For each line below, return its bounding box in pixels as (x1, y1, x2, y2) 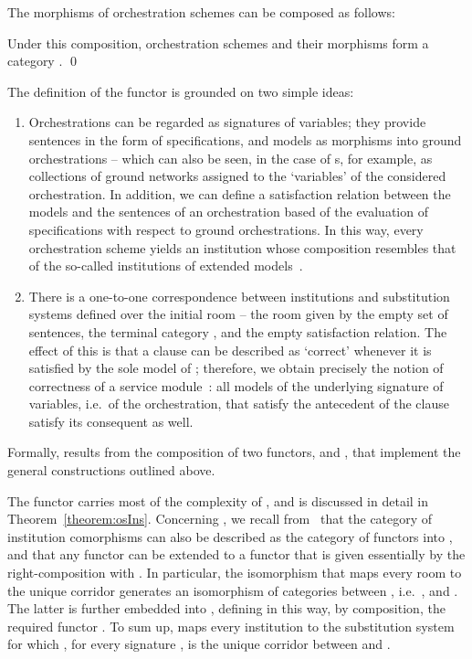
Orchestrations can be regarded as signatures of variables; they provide (28, 112, 426, 132)
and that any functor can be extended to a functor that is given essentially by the (7, 545, 466, 564)
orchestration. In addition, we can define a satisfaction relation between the (28, 184, 451, 203)
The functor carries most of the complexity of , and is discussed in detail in (7, 491, 429, 510)
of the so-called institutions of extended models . (28, 256, 303, 275)
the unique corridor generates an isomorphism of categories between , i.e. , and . (7, 580, 458, 600)
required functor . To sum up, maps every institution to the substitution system (7, 616, 455, 635)
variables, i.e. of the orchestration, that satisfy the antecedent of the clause (28, 394, 449, 413)
